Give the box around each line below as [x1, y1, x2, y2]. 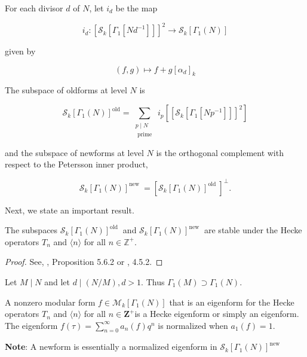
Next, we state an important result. [5, 203, 134, 216]
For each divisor [5, 2, 63, 14]
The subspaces [5, 224, 58, 236]
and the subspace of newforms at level [5, 146, 144, 158]
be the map [115, 2, 158, 14]
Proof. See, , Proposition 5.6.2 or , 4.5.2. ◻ [5, 255, 163, 268]
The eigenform [5, 319, 58, 331]
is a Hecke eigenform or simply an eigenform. [134, 307, 299, 320]
